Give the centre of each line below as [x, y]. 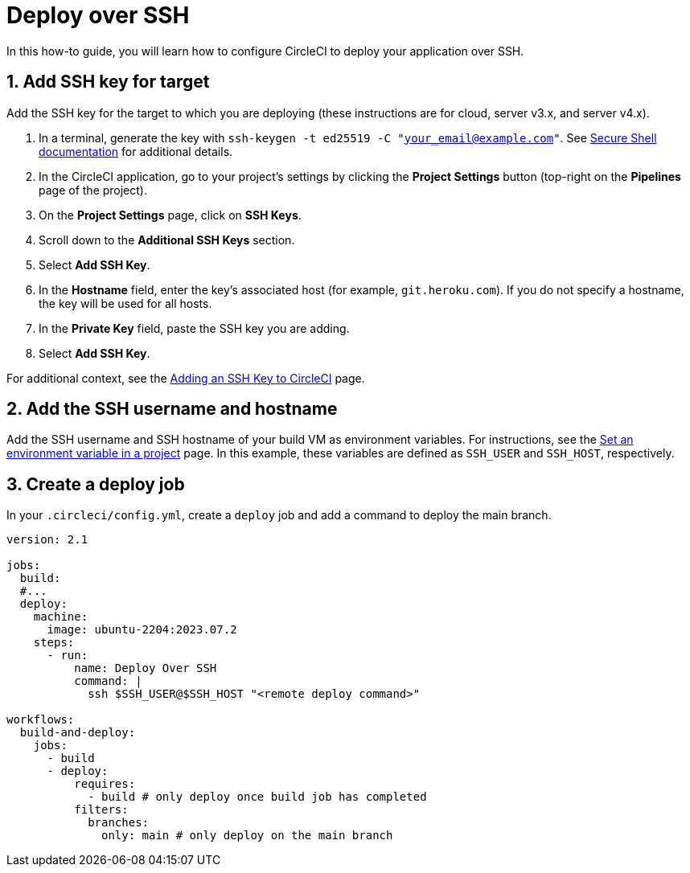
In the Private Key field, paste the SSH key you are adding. [194, 328]
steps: [54, 643]
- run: [68, 656]
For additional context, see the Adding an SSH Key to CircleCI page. [186, 378]
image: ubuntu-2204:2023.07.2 [142, 630]
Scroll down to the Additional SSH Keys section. [167, 240]
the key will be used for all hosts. [125, 303]
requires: [105, 784]
